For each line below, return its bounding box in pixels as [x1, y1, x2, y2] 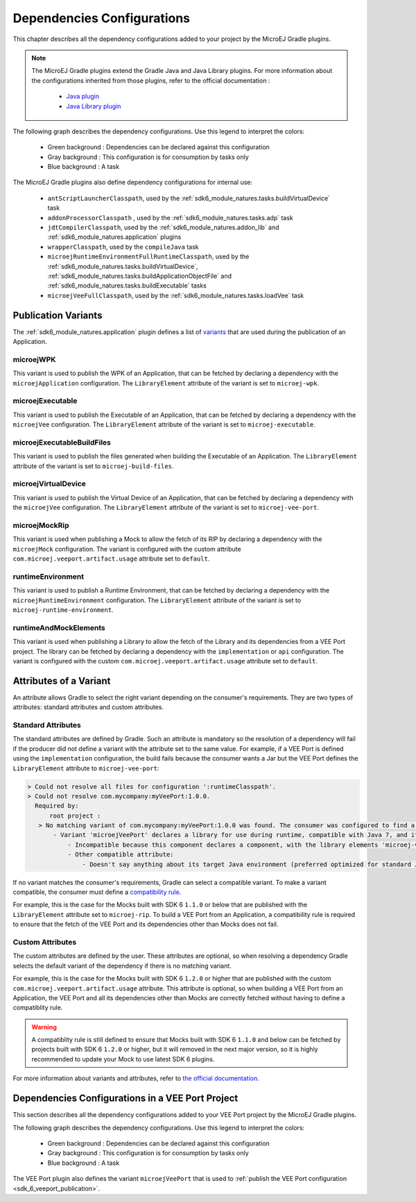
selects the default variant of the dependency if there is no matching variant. [12, 961, 232, 970]
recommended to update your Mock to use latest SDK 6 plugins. [31, 1054, 215, 1063]
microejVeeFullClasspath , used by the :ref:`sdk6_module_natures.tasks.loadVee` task [47, 291, 304, 299]
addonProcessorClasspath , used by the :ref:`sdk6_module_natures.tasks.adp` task [47, 213, 294, 222]
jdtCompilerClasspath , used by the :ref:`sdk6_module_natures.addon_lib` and [47, 223, 280, 232]
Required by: [35, 802, 79, 810]
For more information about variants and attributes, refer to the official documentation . [12, 1074, 259, 1083]
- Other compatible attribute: [67, 851, 174, 859]
